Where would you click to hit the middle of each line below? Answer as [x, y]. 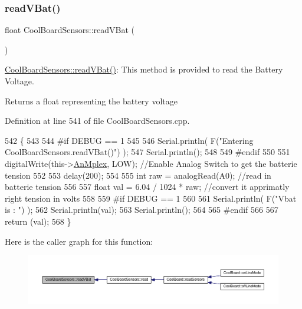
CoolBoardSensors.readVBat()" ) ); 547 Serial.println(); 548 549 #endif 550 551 [147, 152]
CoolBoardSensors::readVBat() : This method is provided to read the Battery [144, 69]
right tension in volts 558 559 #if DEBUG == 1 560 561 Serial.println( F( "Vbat [151, 198]
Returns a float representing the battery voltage [91, 101]
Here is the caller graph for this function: [79, 241]
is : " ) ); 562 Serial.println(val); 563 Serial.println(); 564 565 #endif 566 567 [142, 210]
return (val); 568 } [38, 221]
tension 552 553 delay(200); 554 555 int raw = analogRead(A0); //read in [138, 175]
